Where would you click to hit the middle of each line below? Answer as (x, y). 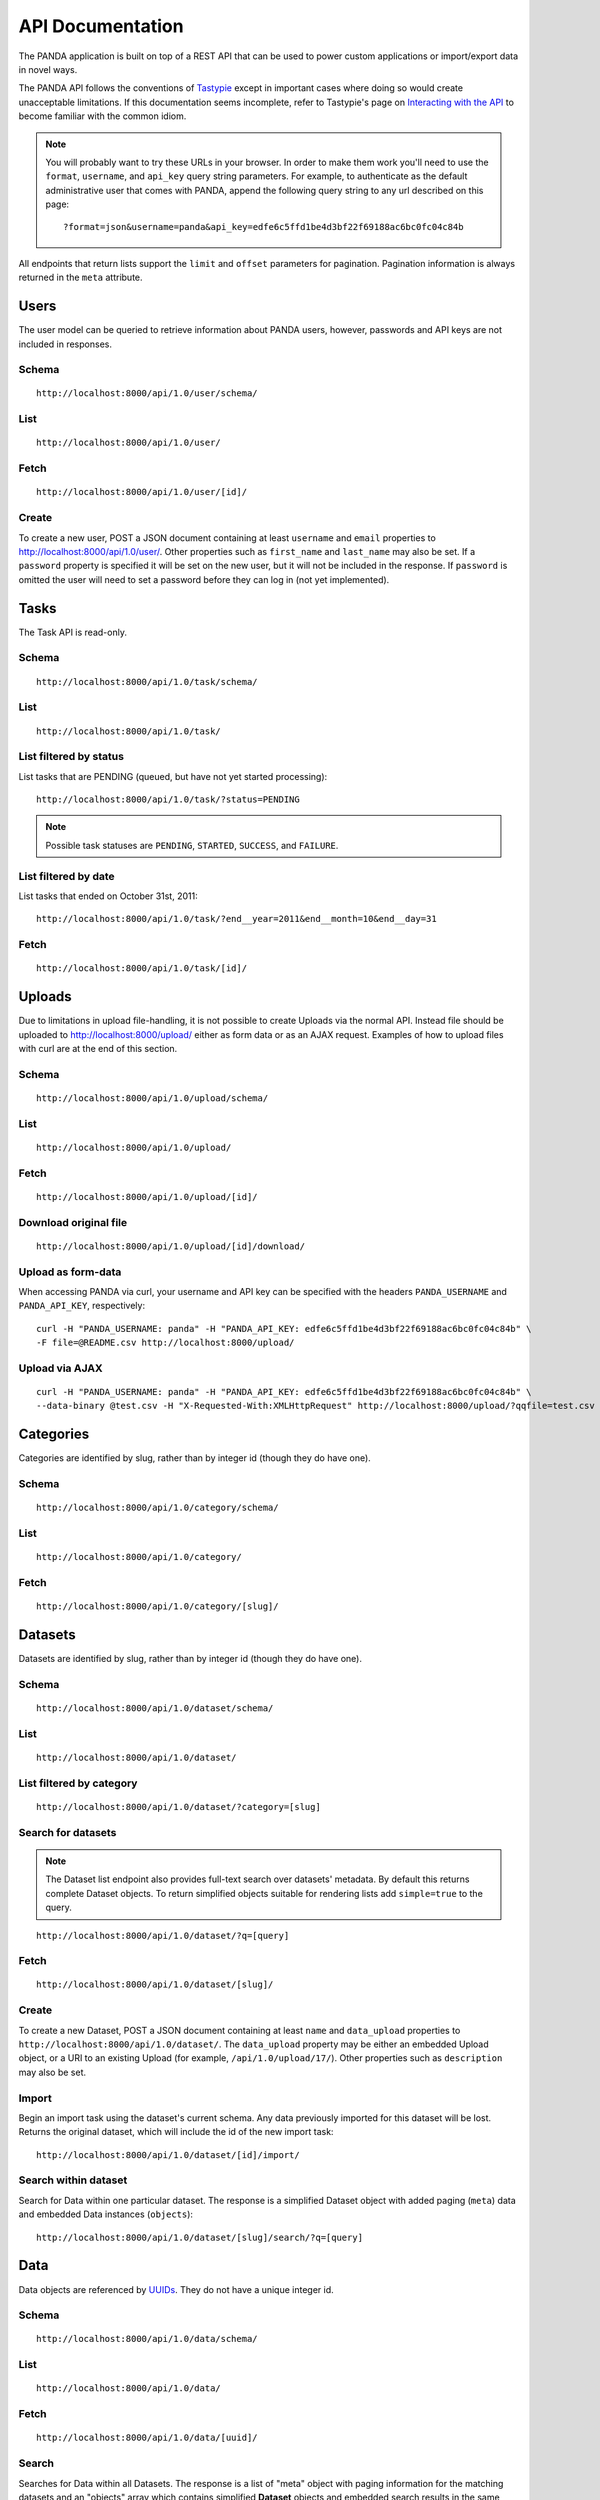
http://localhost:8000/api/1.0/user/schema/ (147, 393)
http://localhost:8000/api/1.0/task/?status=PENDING (168, 799)
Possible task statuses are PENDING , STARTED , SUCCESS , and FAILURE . (192, 845)
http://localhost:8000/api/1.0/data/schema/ (147, 2339)
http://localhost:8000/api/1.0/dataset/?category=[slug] (179, 1806)
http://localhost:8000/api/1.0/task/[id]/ (142, 968)
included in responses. (65, 344)
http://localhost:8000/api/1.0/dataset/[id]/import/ (168, 2154)
